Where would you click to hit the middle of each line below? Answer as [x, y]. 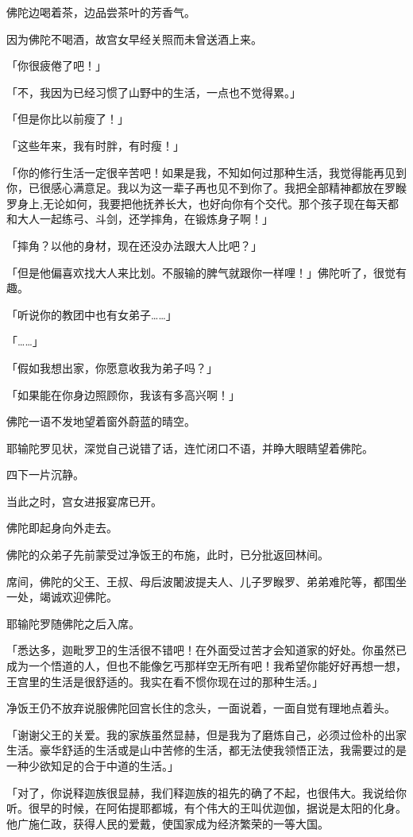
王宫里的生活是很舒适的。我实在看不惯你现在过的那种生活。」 [165, 681]
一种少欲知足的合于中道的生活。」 [93, 766]
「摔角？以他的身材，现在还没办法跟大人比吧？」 [134, 245]
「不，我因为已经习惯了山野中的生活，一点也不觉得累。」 [154, 92]
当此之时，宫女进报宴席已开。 [84, 501]
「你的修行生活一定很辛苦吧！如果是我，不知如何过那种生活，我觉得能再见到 [206, 172]
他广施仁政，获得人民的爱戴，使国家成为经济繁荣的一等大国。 [168, 823]
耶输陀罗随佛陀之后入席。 [73, 623]
